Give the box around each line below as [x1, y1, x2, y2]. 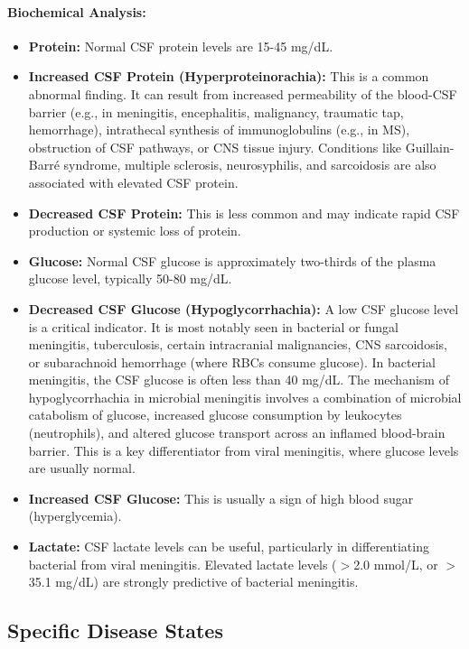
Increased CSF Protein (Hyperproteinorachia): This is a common [28, 67, 429, 86]
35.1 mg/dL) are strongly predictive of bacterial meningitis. [28, 572, 359, 591]
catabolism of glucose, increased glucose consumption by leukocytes [28, 405, 402, 424]
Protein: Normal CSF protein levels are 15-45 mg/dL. [28, 36, 333, 55]
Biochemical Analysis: [7, 2, 146, 21]
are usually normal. [28, 459, 136, 477]
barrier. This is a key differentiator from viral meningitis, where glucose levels [28, 440, 459, 459]
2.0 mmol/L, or [353, 554, 438, 573]
